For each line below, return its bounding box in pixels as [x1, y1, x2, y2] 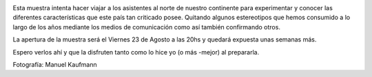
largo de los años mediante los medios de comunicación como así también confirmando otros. [12, 22, 280, 31]
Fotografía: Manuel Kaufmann [12, 60, 98, 68]
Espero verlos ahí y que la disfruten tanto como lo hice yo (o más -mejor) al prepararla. [12, 48, 260, 56]
